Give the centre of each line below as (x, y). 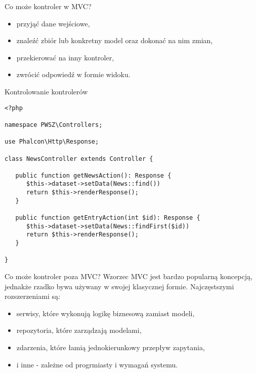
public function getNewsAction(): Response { (93, 175)
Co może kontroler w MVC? (48, 6)
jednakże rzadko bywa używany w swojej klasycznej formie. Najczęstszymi (119, 286)
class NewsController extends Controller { (79, 159)
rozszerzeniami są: (32, 296)
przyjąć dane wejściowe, (53, 23)
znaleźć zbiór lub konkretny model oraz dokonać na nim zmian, (115, 40)
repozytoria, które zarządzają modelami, (79, 330)
